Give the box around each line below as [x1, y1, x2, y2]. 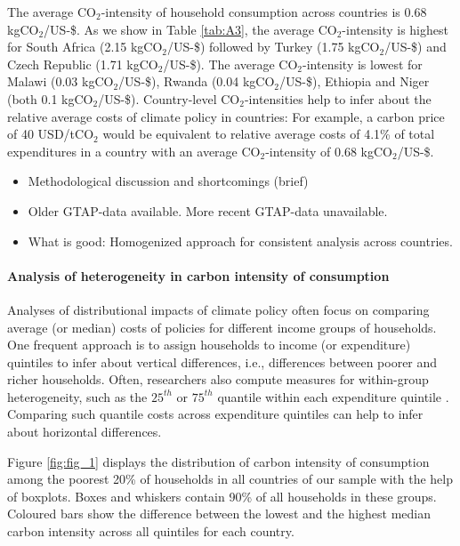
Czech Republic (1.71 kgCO [7, 54, 158, 73]
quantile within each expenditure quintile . [217, 387, 449, 405]
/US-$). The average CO [163, 54, 298, 73]
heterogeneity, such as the [7, 387, 148, 405]
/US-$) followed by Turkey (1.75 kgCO [167, 37, 380, 56]
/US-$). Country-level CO [98, 89, 240, 108]
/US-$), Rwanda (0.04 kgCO [118, 72, 275, 91]
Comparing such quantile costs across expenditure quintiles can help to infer [7, 405, 424, 423]
